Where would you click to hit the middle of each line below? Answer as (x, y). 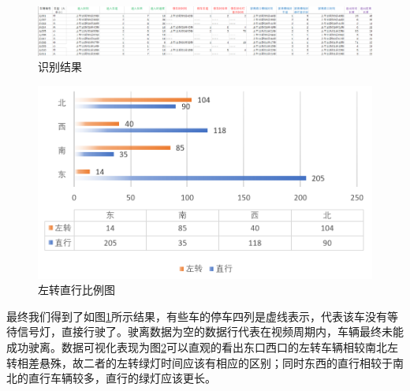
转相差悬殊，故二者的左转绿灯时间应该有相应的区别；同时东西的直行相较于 (199, 362)
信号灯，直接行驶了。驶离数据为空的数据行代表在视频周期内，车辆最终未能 (210, 331)
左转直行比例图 (76, 290)
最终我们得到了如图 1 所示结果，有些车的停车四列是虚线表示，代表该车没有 (197, 316)
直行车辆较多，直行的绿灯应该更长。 (122, 378)
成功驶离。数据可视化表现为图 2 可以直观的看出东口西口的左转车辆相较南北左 (202, 346)
